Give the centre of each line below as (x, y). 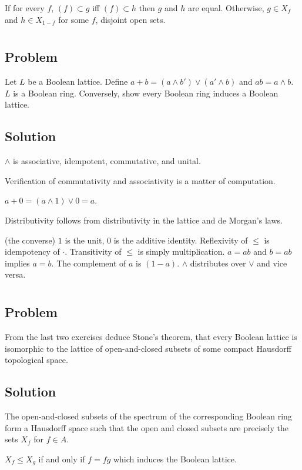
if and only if (62, 459)
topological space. (36, 360)
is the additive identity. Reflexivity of (181, 240)
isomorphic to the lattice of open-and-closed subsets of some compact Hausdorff (148, 348)
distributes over (218, 263)
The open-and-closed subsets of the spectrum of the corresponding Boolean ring (148, 416)
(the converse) (30, 240)
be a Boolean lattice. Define (78, 81)
